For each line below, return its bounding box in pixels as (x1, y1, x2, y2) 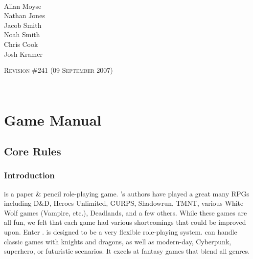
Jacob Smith (4, 20, 42, 30)
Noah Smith (4, 29, 40, 40)
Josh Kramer (4, 48, 43, 59)
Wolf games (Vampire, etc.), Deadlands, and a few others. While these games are (4, 207, 247, 217)
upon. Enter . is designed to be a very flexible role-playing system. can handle (4, 227, 237, 237)
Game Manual (4, 110, 101, 130)
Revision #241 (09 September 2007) (4, 65, 113, 75)
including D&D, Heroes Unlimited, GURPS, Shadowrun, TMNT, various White (4, 198, 244, 208)
